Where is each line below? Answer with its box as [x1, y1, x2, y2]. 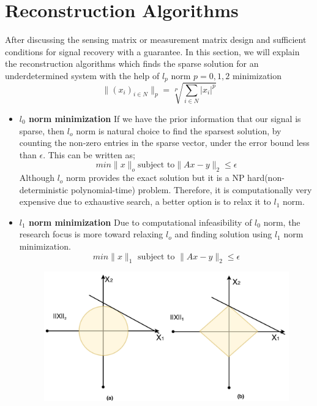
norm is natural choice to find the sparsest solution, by [76, 124, 282, 137]
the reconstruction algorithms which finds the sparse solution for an [5, 57, 259, 70]
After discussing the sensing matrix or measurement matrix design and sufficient [5, 33, 307, 46]
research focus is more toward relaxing [19, 228, 163, 240]
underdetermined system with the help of [5, 69, 160, 82]
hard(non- [247, 171, 285, 184]
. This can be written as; [43, 148, 135, 161]
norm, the [263, 215, 300, 228]
